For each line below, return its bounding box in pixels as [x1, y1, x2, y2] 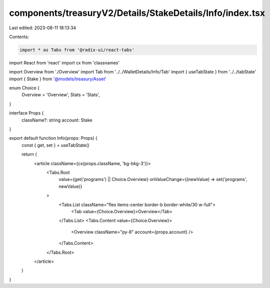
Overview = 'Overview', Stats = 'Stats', [21, 92, 100, 98]
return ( [21, 151, 37, 157]
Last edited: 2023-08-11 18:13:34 [9, 25, 76, 31]
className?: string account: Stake [21, 117, 93, 123]
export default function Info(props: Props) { [9, 135, 98, 141]
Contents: [9, 34, 29, 40]
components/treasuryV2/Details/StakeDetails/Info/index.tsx [9, 7, 265, 18]
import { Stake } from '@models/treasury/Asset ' [9, 76, 107, 82]
